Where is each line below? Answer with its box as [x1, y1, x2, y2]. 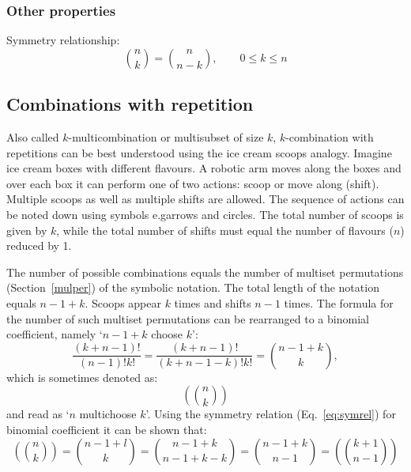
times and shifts [174, 294, 251, 311]
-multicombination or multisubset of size [68, 129, 264, 145]
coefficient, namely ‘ [6, 326, 103, 342]
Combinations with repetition [6, 92, 254, 116]
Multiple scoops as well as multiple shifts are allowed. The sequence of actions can [6, 191, 405, 207]
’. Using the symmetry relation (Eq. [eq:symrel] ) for [145, 406, 396, 422]
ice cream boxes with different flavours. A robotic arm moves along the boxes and [6, 160, 402, 176]
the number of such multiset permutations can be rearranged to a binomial [6, 310, 369, 327]
